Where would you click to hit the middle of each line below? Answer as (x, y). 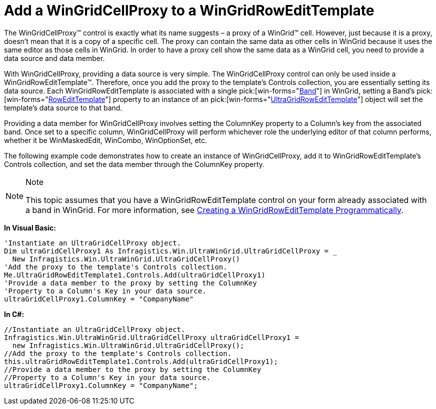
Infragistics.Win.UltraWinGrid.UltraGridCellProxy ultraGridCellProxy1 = (152, 337)
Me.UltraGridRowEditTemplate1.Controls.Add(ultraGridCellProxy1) (135, 275)
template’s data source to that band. (63, 107)
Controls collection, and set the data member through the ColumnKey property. (134, 164)
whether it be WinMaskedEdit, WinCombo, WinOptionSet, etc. (106, 140)
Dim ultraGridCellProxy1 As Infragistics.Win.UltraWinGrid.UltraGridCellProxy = (166, 251)
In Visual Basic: (30, 227)
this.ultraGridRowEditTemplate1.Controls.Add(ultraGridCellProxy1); (141, 361)
